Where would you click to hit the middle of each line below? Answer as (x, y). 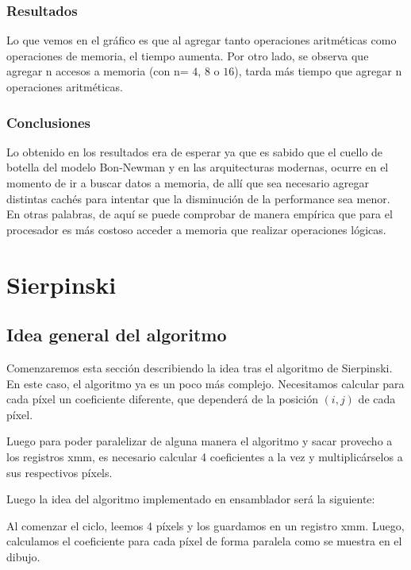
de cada (377, 399)
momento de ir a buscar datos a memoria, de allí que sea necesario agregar (188, 183)
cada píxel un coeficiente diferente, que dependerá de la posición (162, 399)
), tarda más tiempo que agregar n (318, 71)
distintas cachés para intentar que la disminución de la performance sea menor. (198, 198)
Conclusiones (49, 122)
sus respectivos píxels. (60, 472)
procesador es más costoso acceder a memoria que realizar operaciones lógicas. (196, 229)
